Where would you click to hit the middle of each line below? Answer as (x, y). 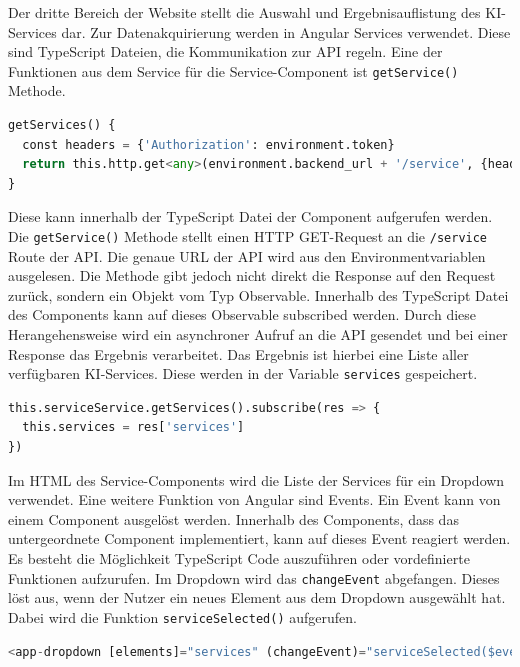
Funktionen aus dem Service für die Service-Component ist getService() (233, 70)
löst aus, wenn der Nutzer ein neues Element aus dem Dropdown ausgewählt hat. (257, 597)
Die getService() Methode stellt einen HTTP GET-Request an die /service (248, 236)
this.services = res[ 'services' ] (133, 427)
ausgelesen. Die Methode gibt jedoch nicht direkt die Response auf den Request (252, 275)
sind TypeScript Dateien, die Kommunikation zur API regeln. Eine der (225, 51)
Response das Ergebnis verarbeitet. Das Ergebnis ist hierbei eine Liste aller (238, 353)
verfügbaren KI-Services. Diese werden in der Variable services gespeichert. (243, 373)
